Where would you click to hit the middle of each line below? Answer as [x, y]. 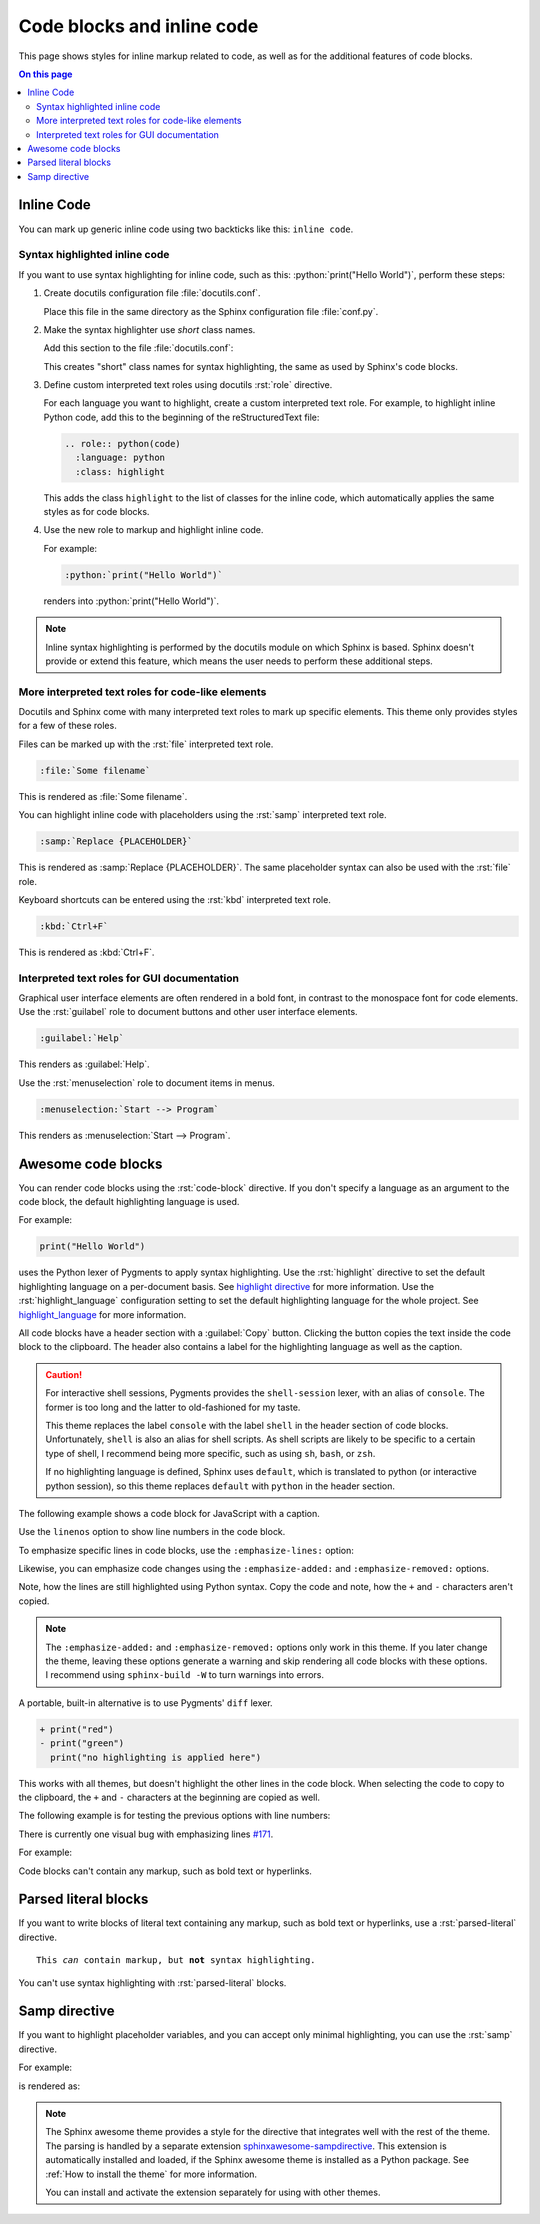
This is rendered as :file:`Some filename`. [103, 796]
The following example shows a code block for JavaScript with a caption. [169, 1513]
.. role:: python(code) [123, 443]
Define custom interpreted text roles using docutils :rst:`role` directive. [188, 385]
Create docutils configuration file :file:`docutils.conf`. [152, 293]
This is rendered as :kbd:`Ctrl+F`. [86, 952]
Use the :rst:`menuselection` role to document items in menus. [146, 1082]
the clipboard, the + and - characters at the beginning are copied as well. [169, 1797]
